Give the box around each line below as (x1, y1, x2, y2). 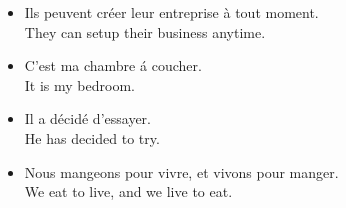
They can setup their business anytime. (24, 21, 266, 42)
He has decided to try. (24, 127, 160, 148)
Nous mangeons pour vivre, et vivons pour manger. (24, 161, 339, 182)
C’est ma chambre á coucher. (24, 55, 202, 76)
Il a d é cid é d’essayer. (24, 108, 151, 129)
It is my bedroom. (24, 74, 135, 95)
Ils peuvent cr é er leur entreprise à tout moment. (24, 2, 319, 22)
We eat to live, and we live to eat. (24, 181, 233, 202)
